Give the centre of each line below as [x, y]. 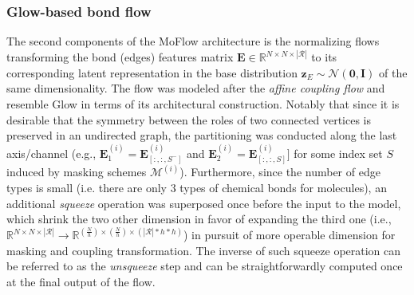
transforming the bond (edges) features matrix [120, 57]
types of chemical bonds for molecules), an [283, 188]
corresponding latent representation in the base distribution [152, 72]
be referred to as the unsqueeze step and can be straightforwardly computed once [205, 266]
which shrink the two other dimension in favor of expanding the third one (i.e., [199, 219]
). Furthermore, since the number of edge [280, 172]
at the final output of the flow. [81, 282]
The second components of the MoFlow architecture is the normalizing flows [193, 41]
